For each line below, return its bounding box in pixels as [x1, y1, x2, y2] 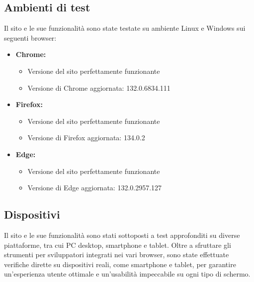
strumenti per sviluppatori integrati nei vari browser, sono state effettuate [4, 249, 229, 260]
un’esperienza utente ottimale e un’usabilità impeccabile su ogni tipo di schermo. [4, 269, 251, 279]
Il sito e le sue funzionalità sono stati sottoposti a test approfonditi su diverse [4, 229, 240, 240]
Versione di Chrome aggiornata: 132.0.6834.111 [27, 82, 170, 93]
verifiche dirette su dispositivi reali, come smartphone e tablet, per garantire [4, 259, 236, 269]
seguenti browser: [4, 32, 57, 43]
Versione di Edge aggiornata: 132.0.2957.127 [27, 182, 162, 193]
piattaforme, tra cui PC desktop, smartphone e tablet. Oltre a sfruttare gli [4, 239, 231, 250]
